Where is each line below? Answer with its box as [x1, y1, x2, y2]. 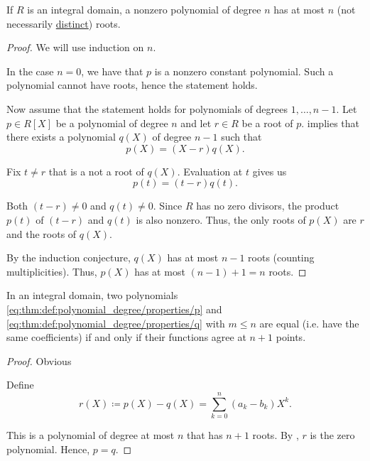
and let [180, 115, 212, 130]
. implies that [301, 115, 359, 130]
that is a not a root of [48, 163, 144, 178]
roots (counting [248, 250, 315, 265]
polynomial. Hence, [6, 441, 90, 456]
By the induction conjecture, [6, 250, 131, 265]
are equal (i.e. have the [259, 315, 359, 330]
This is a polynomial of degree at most [6, 428, 175, 442]
